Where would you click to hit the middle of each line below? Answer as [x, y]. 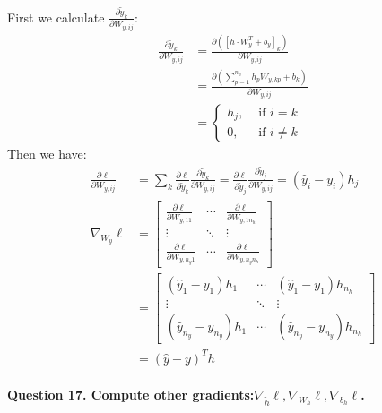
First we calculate [56, 17]
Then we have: [47, 154]
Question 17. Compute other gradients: [131, 395]
